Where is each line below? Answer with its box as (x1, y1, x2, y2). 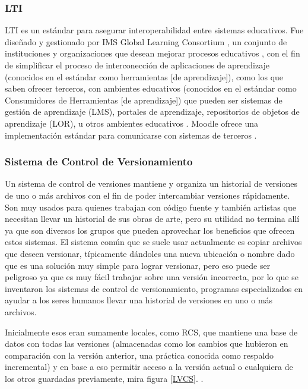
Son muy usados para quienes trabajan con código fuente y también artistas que (5, 200, 296, 213)
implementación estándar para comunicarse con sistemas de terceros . (5, 128, 257, 141)
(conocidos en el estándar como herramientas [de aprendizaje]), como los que (5, 70, 284, 83)
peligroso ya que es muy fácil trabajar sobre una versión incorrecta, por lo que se (5, 271, 299, 283)
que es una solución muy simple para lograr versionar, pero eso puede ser (5, 259, 271, 271)
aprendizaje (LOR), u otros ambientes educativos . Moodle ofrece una (5, 117, 258, 129)
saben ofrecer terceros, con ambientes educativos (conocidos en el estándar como (5, 82, 297, 95)
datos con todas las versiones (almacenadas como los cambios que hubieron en (5, 337, 288, 350)
